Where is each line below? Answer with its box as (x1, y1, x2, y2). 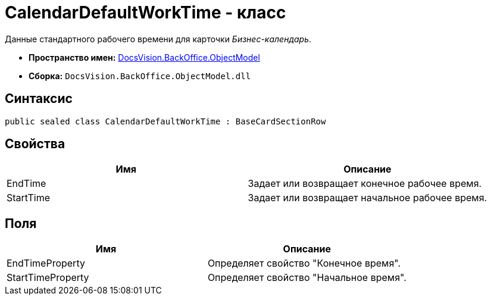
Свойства (5, 136, 65, 152)
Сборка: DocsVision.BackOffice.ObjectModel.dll (29, 70, 251, 81)
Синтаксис (5, 91, 73, 107)
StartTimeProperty (7, 271, 89, 284)
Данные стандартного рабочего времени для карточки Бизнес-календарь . (5, 33, 312, 44)
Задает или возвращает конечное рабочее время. (248, 177, 482, 190)
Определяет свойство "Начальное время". (207, 271, 406, 284)
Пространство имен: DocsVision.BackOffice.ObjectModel (29, 52, 260, 62)
